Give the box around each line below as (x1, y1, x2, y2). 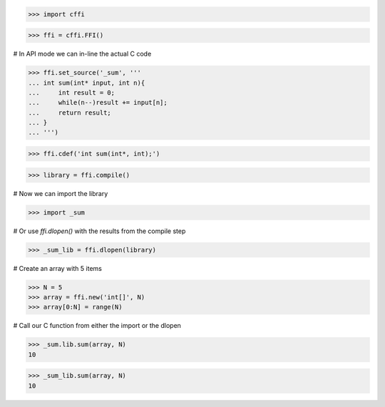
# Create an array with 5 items (13, 264, 103, 272)
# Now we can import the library (13, 189, 108, 197)
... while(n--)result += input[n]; (28, 98, 168, 107)
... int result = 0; (28, 88, 115, 96)
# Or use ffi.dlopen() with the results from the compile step (13, 227, 186, 235)
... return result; (28, 108, 112, 117)
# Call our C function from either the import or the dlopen (13, 321, 182, 330)
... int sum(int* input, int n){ (28, 78, 145, 87)
